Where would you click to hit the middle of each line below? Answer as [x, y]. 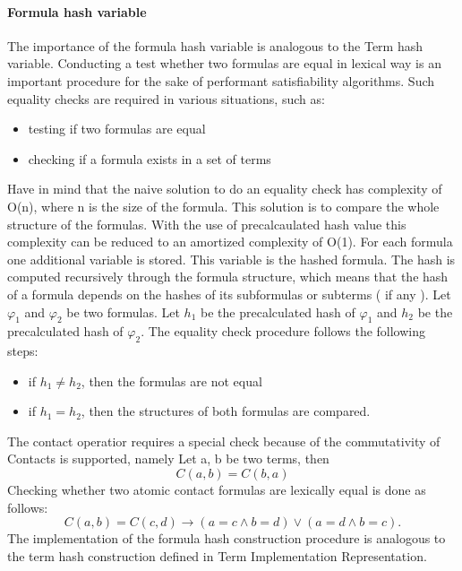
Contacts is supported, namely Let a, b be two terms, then [168, 459]
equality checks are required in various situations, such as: [166, 98]
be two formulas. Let [123, 311]
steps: [23, 351]
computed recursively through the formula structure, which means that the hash [228, 277]
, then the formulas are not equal [171, 381]
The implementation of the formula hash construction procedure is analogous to [227, 538]
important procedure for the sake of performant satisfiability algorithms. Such [221, 80]
